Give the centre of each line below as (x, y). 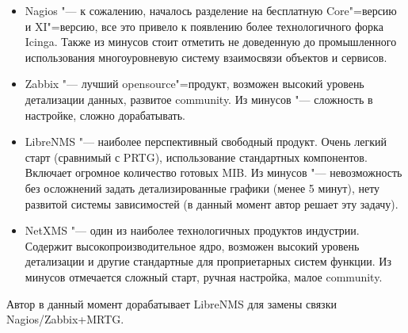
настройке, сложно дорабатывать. (105, 115)
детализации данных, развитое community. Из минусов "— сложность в (199, 99)
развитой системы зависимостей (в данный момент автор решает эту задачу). (212, 203)
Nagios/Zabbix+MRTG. (65, 319)
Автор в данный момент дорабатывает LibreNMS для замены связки (172, 303)
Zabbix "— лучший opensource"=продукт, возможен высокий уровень (194, 84)
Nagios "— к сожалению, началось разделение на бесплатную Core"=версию (211, 10)
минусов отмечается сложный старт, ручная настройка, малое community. (204, 276)
